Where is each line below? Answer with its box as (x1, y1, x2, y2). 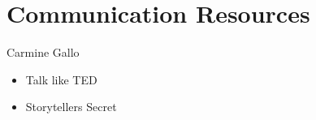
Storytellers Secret (25, 98, 117, 115)
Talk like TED (25, 71, 97, 88)
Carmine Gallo (6, 44, 80, 61)
